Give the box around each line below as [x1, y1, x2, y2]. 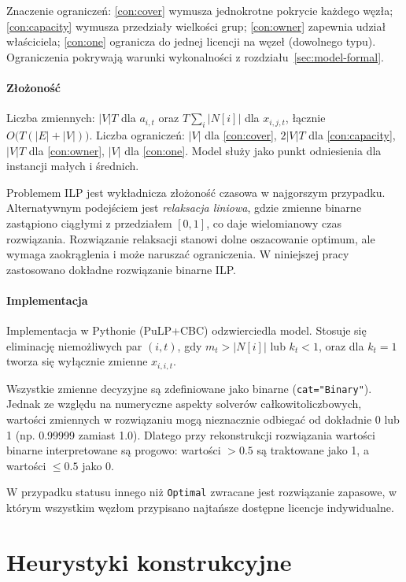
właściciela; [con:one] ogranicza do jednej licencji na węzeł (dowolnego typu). [6, 33, 376, 50]
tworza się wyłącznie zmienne [6, 353, 148, 369]
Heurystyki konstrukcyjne [6, 545, 292, 577]
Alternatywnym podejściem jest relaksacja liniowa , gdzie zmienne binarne [6, 199, 362, 216]
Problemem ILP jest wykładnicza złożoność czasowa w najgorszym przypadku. [6, 183, 386, 200]
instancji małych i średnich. [6, 158, 139, 174]
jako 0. [82, 457, 114, 473]
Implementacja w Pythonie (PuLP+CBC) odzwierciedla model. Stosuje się [6, 322, 367, 339]
